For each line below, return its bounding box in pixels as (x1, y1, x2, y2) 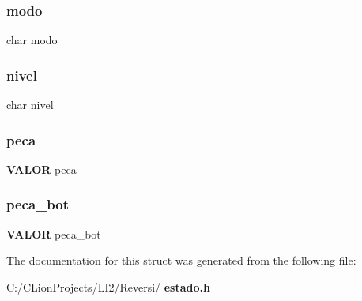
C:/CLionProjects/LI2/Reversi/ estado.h (6, 278, 210, 295)
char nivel (6, 96, 54, 113)
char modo (6, 32, 58, 48)
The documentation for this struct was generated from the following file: (6, 252, 356, 269)
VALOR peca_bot (6, 225, 101, 242)
